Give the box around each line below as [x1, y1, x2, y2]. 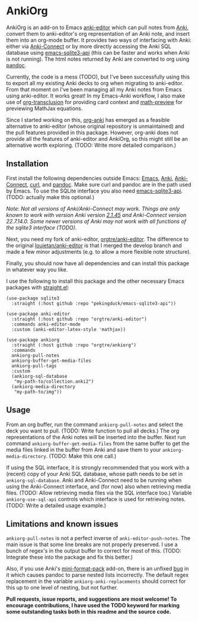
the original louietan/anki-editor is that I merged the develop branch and [6, 242, 182, 249]
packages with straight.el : [6, 283, 69, 291]
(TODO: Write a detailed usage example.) [6, 502, 107, 509]
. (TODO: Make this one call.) [46, 452, 117, 459]
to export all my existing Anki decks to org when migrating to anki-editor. [6, 79, 184, 87]
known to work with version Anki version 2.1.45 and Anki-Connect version [6, 211, 187, 218]
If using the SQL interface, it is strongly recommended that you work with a [6, 464, 190, 471]
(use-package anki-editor [6, 311, 70, 317]
